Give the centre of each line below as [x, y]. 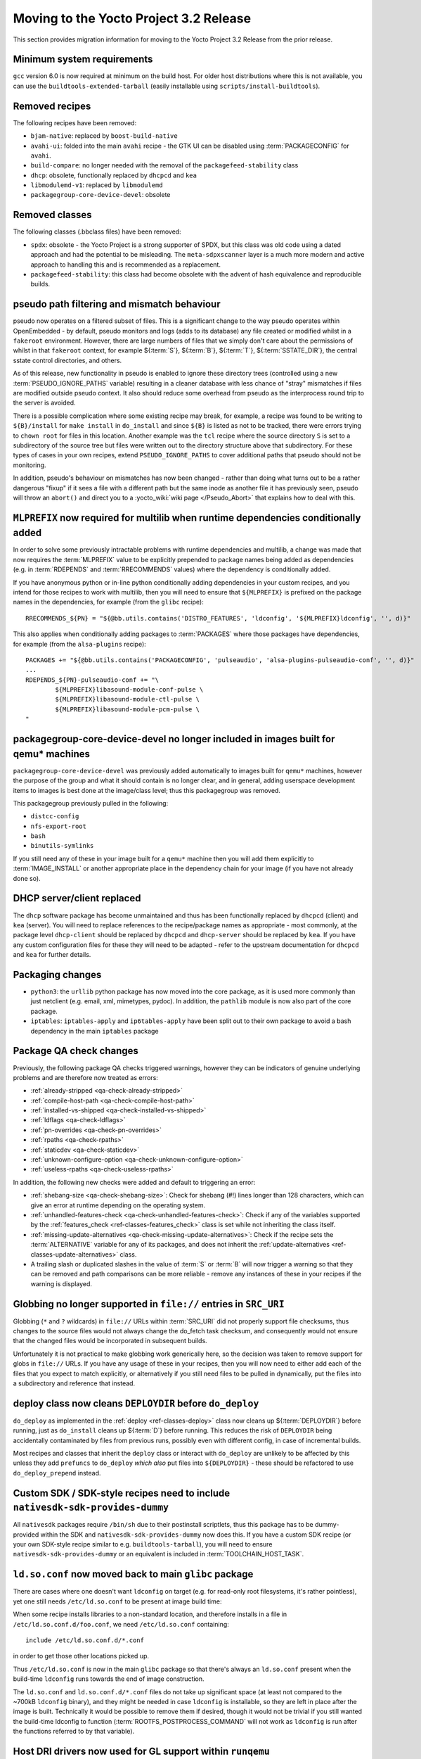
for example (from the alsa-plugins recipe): [80, 644]
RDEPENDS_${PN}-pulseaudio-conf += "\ [92, 680]
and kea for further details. [52, 955]
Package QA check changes [76, 1051]
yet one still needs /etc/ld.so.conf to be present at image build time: [117, 1601]
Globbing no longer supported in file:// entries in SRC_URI [149, 1304]
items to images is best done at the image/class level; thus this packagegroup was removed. [147, 790]
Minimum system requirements [83, 59]
